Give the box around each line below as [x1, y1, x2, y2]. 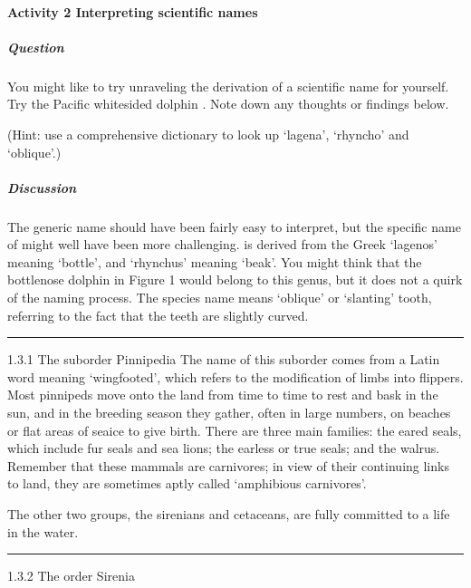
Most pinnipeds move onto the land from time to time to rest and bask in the [7, 385, 438, 404]
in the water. [7, 522, 79, 541]
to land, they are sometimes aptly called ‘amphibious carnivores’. [7, 474, 367, 493]
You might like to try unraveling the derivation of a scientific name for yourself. [7, 76, 449, 95]
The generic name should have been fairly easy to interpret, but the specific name [7, 217, 461, 236]
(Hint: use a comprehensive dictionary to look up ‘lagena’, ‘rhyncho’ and [7, 124, 409, 143]
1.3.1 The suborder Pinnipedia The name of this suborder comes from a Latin [7, 350, 440, 369]
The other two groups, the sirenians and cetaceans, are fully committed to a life [7, 505, 450, 523]
